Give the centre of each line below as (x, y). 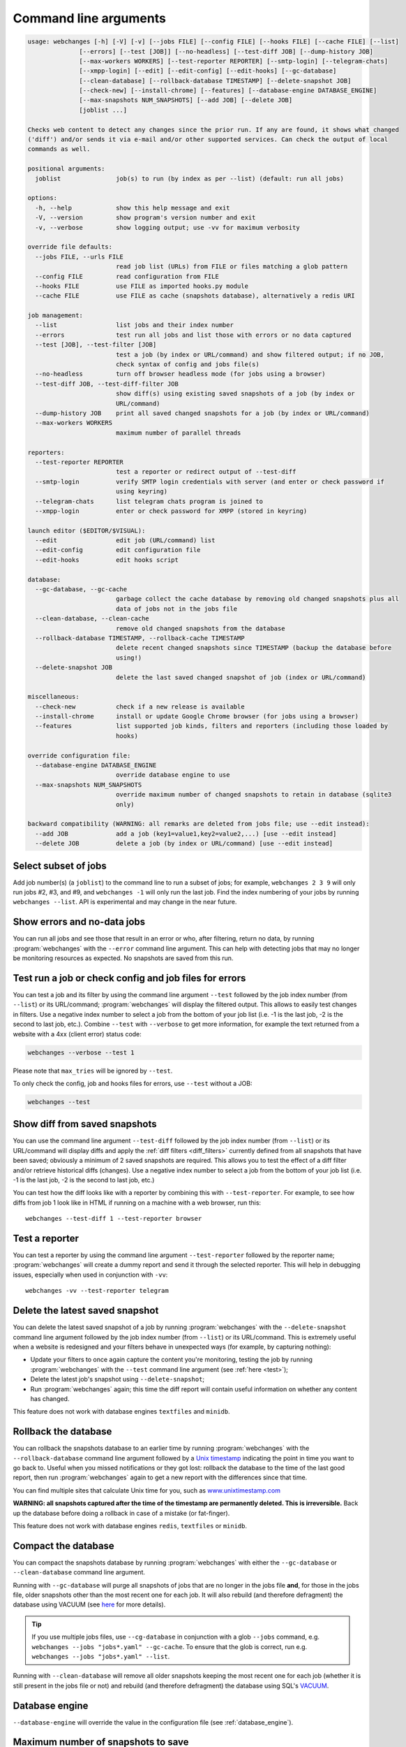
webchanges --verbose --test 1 (81, 1052)
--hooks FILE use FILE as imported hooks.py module (142, 286)
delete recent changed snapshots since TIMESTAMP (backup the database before (254, 648)
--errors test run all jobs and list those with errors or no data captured (193, 335)
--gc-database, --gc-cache (81, 589)
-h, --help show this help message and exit (133, 208)
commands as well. (59, 149)
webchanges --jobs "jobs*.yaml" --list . (101, 1656)
